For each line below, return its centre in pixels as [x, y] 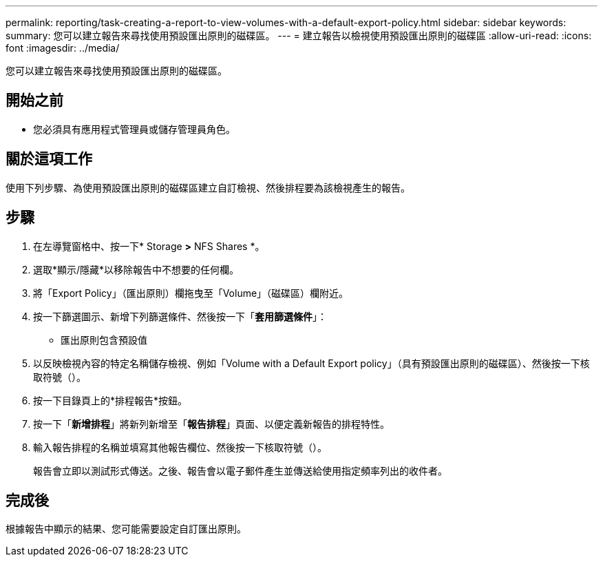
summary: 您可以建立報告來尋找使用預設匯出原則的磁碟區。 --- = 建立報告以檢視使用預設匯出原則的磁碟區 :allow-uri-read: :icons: [299, 35]
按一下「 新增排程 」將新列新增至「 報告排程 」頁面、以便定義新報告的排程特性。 [211, 424]
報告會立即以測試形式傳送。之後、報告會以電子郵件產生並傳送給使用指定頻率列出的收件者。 [240, 470]
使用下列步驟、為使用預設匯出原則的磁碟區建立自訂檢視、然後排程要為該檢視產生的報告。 [208, 187]
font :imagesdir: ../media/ [63, 48]
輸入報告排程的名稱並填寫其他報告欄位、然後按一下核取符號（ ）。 [180, 447]
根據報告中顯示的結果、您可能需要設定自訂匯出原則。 [126, 529]
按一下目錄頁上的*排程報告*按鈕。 [110, 400]
